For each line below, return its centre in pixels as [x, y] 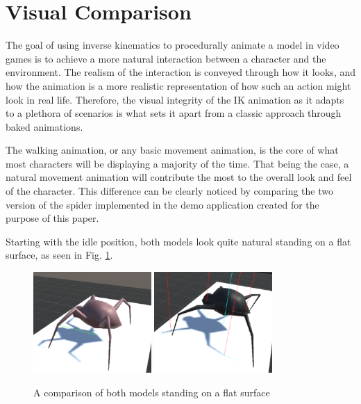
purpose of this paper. [52, 218]
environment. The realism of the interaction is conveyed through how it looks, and [180, 72]
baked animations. [44, 126]
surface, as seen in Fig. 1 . [59, 255]
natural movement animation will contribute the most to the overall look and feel [179, 177]
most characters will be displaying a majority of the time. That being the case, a [177, 163]
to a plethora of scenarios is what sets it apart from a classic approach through [174, 113]
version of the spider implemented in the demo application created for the [162, 204]
